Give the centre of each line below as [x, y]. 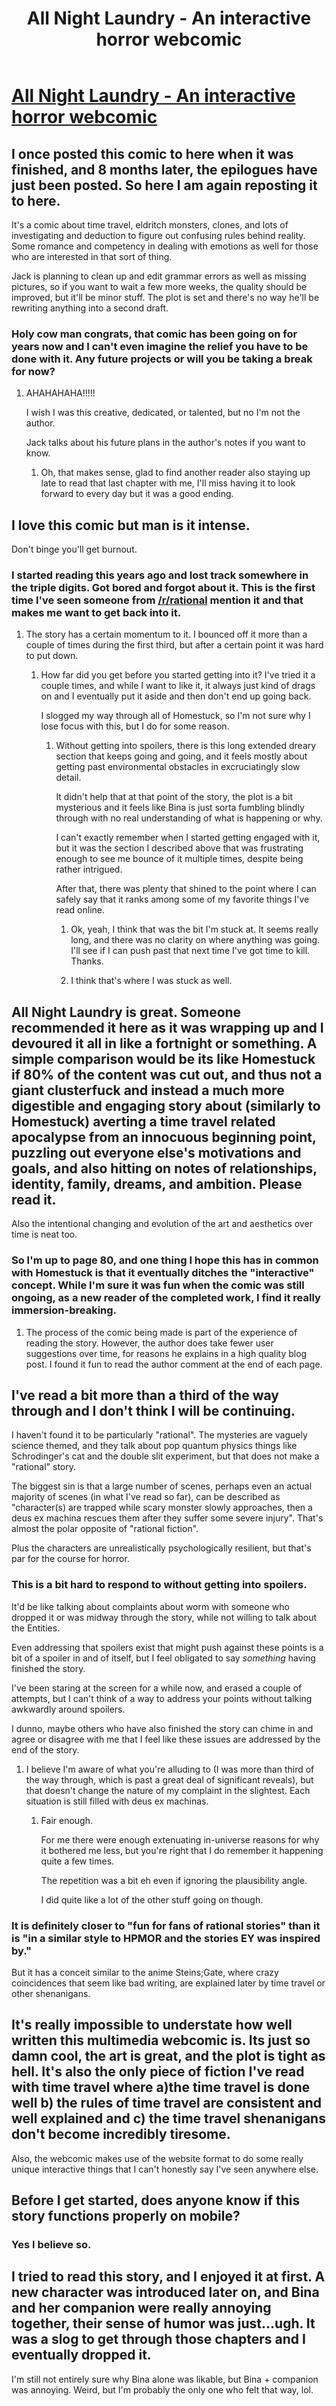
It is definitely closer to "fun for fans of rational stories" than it [166, 1925]
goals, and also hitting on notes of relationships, [164, 1168]
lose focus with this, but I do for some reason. [135, 726]
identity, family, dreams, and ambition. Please [157, 1183]
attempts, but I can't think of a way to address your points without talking [162, 1698]
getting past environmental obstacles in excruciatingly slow [178, 767]
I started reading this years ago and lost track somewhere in [160, 575]
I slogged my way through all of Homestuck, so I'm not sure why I [175, 716]
